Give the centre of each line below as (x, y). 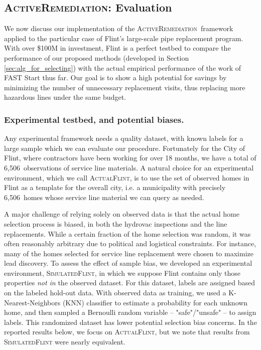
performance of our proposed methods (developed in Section (97, 57)
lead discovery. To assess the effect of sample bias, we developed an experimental (128, 263)
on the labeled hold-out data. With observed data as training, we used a (115, 293)
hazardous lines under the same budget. (65, 97)
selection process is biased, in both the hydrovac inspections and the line (116, 223)
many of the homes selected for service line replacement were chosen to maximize (129, 253)
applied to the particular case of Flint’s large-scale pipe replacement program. (124, 38)
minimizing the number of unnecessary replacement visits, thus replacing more (125, 87)
